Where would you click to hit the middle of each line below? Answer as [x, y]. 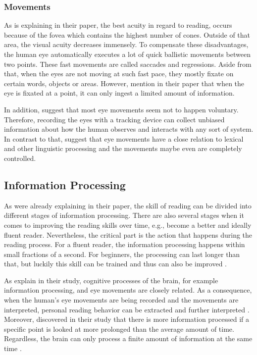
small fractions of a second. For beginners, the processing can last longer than [122, 254]
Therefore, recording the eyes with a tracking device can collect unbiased [114, 119]
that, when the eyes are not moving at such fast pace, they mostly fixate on [119, 74]
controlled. [20, 158]
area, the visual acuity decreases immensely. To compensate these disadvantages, [126, 44]
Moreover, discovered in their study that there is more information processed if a [127, 319]
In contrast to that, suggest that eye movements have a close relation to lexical [124, 138]
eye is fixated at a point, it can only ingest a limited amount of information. [119, 93]
